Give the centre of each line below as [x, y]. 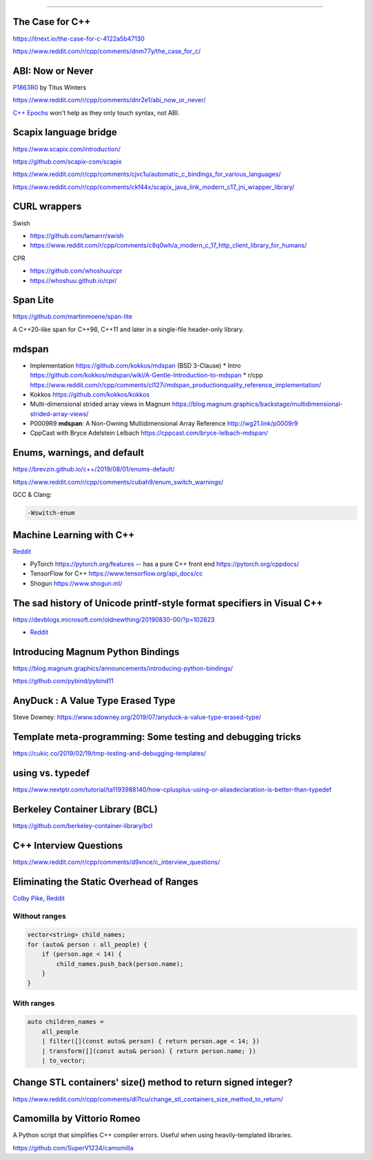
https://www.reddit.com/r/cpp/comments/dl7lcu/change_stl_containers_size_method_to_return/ [148, 1099]
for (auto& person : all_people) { [87, 944]
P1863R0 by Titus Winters [49, 87]
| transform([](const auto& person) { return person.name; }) [149, 1051]
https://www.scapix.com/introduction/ [66, 149]
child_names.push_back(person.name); [120, 964]
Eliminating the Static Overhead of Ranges [106, 882]
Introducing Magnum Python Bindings [96, 652]
